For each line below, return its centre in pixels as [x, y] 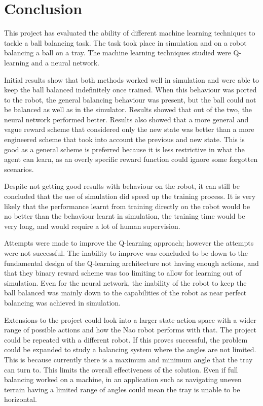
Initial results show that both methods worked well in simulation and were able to [131, 79]
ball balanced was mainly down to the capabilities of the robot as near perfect [125, 293]
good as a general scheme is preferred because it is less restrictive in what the [124, 149]
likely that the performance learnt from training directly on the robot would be [127, 206]
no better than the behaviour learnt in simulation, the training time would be [125, 216]
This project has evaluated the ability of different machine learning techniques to [130, 33]
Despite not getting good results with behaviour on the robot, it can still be [122, 186]
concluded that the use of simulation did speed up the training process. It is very [130, 196]
